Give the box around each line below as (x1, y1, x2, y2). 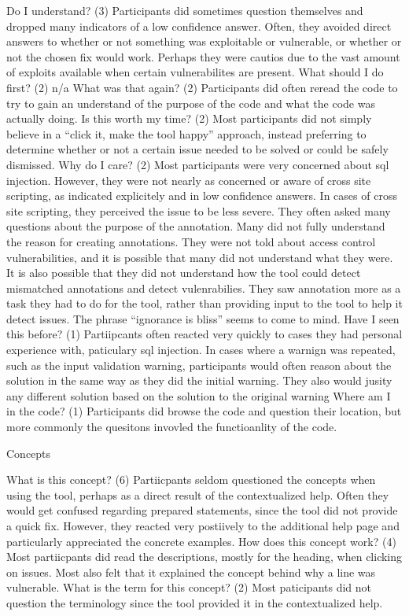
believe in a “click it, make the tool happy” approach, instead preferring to (6, 125, 367, 142)
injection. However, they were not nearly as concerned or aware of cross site (6, 172, 371, 188)
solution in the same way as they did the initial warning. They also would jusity (6, 372, 392, 389)
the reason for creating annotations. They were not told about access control (6, 233, 376, 249)
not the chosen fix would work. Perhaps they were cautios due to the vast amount (6, 48, 400, 65)
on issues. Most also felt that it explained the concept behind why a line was (6, 563, 376, 580)
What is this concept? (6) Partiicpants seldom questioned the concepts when (6, 471, 376, 488)
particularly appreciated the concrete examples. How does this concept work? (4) (6, 533, 396, 549)
